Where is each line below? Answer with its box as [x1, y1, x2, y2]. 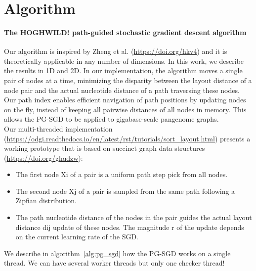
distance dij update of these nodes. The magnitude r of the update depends [15, 222, 244, 232]
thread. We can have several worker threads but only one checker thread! [4, 258, 225, 268]
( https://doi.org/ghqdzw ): [4, 152, 83, 163]
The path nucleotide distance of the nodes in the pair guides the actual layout [15, 212, 252, 223]
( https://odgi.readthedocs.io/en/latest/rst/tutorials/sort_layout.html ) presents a [4, 133, 251, 143]
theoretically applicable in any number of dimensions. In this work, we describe [4, 55, 244, 66]
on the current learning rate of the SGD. [15, 231, 138, 242]
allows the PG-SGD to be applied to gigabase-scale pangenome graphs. [4, 114, 219, 124]
